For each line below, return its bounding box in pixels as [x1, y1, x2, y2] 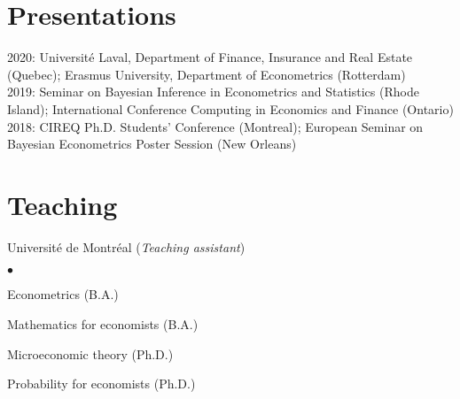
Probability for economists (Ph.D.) [7, 374, 196, 393]
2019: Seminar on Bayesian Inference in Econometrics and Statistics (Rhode [7, 82, 419, 101]
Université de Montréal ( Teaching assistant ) [7, 237, 246, 256]
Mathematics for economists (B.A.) [7, 315, 199, 333]
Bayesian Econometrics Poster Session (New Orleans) [7, 134, 297, 153]
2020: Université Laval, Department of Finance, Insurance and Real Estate [7, 48, 413, 66]
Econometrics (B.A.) [7, 285, 119, 303]
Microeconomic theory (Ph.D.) [7, 344, 174, 363]
